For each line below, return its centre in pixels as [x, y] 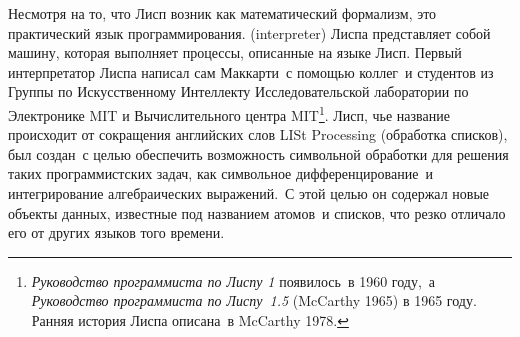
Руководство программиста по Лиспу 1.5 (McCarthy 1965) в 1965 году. [254, 300]
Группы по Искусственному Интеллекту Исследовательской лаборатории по [238, 91]
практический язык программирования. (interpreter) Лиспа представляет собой [249, 32]
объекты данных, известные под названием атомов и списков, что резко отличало [257, 212]
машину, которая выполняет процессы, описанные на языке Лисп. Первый [235, 52]
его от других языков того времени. [116, 232]
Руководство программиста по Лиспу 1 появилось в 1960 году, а [233, 280]
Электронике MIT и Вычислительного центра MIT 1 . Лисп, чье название [229, 113]
